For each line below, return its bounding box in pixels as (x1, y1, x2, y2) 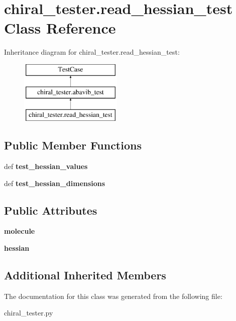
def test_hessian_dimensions (4, 178, 105, 188)
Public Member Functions (4, 137, 142, 153)
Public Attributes (4, 202, 97, 218)
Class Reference (4, 18, 116, 38)
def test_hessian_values (4, 161, 88, 172)
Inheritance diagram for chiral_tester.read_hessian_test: (4, 47, 180, 57)
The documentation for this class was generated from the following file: (4, 290, 222, 301)
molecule (4, 226, 35, 236)
